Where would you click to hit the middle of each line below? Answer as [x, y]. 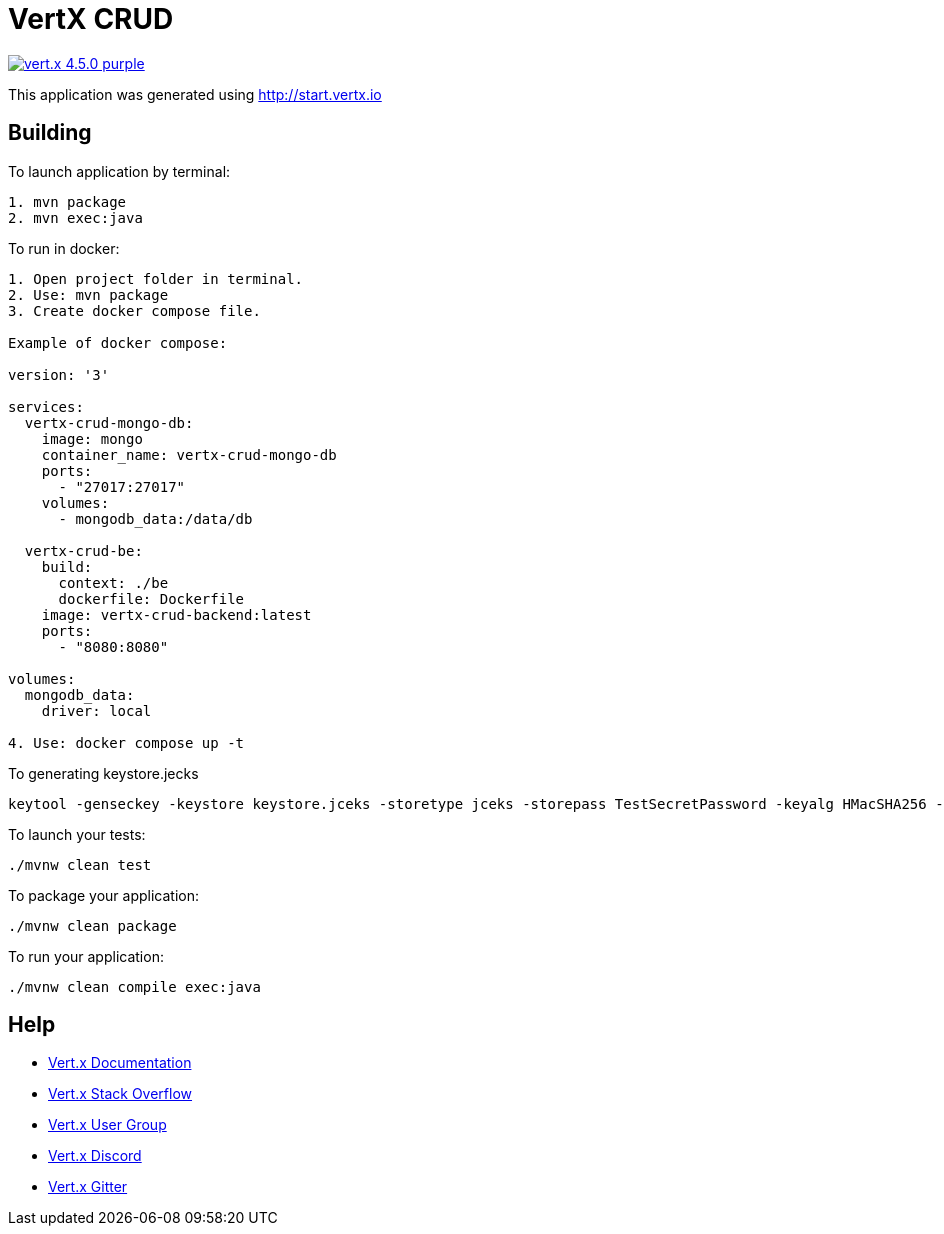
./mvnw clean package [92, 925]
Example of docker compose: [118, 342]
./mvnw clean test [80, 864]
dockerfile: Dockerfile [151, 598]
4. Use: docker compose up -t [126, 742]
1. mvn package [67, 201]
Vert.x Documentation [120, 1063]
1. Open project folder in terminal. [156, 278]
